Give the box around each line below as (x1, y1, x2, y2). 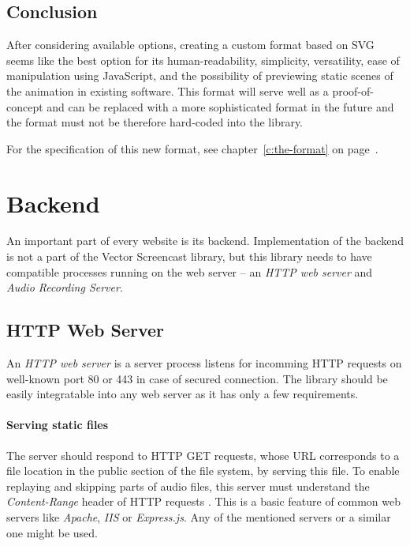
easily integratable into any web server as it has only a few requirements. (6, 386, 359, 402)
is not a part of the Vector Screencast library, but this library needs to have (6, 248, 372, 265)
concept (6, 98, 43, 115)
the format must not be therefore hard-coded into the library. (6, 114, 304, 130)
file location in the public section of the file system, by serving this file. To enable (6, 462, 400, 479)
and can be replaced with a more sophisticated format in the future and (47, 98, 394, 115)
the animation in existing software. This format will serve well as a (6, 82, 329, 99)
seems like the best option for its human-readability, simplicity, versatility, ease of (6, 51, 400, 68)
